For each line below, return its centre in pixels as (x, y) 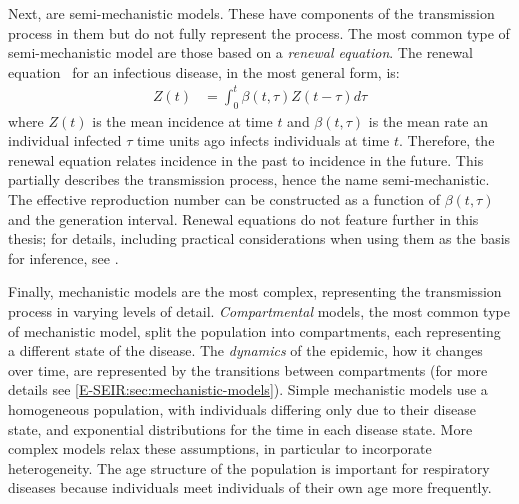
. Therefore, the (447, 140)
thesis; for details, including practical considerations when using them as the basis (259, 238)
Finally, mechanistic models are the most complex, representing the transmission (255, 291)
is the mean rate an (428, 120)
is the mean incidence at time (182, 120)
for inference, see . (63, 257)
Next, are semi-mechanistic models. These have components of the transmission (251, 13)
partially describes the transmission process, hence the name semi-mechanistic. (249, 179)
